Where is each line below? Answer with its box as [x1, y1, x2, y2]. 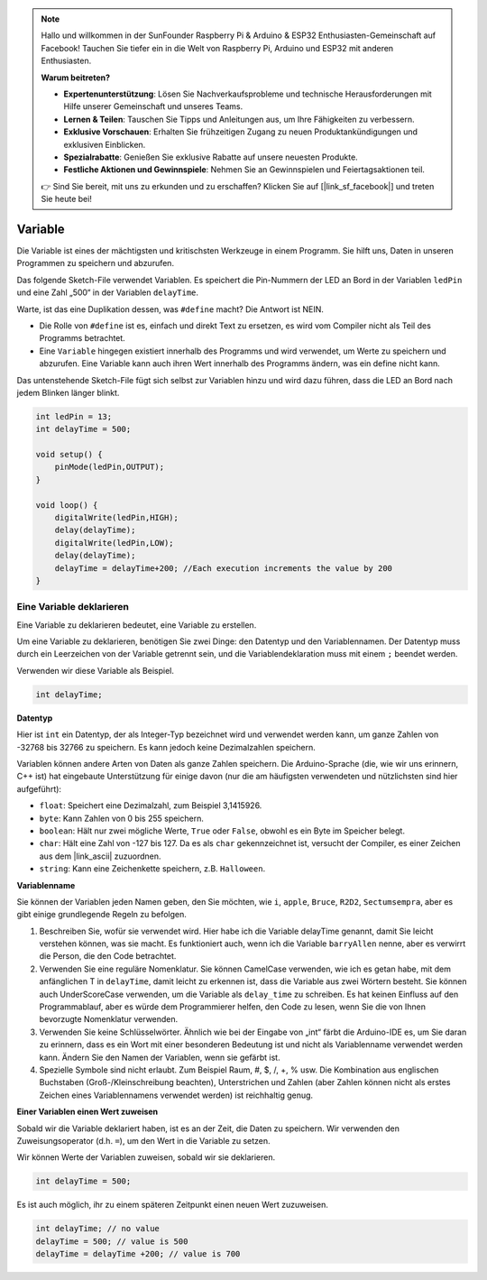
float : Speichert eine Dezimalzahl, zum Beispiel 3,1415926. [39, 800, 262, 811]
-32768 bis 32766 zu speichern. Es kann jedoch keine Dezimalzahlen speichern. [16, 741, 316, 752]
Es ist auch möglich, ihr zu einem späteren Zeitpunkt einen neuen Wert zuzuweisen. [16, 1200, 329, 1211]
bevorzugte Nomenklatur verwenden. [39, 1014, 179, 1025]
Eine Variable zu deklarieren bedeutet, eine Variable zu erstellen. [16, 619, 257, 631]
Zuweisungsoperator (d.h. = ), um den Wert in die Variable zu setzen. [16, 1135, 271, 1146]
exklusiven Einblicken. [63, 139, 146, 150]
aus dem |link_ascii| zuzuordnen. [39, 851, 161, 861]
